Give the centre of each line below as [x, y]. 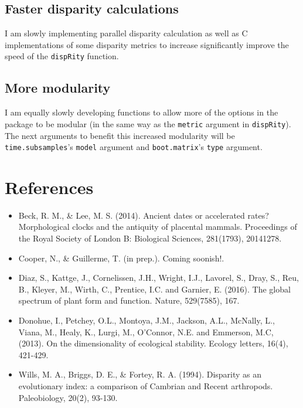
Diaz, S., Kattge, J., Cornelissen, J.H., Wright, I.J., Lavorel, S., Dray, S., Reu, [159, 278]
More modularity [58, 88]
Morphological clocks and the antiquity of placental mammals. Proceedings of [158, 227]
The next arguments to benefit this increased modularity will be [120, 135]
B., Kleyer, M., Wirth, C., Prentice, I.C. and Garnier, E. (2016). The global [154, 289]
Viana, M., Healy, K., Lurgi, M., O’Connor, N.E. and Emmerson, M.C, [146, 331]
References [49, 187]
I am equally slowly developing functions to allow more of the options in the [142, 112]
